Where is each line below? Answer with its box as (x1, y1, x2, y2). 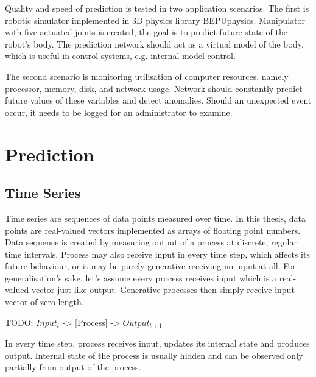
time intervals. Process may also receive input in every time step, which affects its (5, 247, 310, 260)
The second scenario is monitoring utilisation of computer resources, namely (5, 69, 289, 82)
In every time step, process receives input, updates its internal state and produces (5, 337, 310, 350)
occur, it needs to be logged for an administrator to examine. (5, 105, 233, 118)
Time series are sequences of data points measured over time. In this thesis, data (5, 211, 306, 224)
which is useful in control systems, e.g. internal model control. (5, 49, 236, 62)
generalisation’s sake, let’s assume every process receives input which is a (5, 271, 277, 284)
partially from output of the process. (5, 361, 141, 373)
